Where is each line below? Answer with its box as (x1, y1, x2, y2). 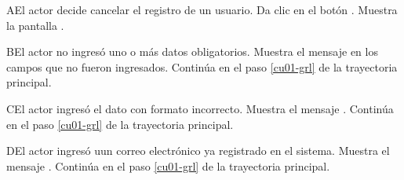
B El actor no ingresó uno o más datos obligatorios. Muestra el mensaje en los (6, 43, 378, 60)
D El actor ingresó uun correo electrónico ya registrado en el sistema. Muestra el (6, 142, 390, 159)
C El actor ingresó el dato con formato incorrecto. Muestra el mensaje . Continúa (6, 100, 394, 116)
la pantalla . (6, 17, 64, 33)
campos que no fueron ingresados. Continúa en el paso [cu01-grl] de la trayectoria (6, 58, 398, 75)
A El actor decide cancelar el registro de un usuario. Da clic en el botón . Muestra (6, 2, 398, 17)
